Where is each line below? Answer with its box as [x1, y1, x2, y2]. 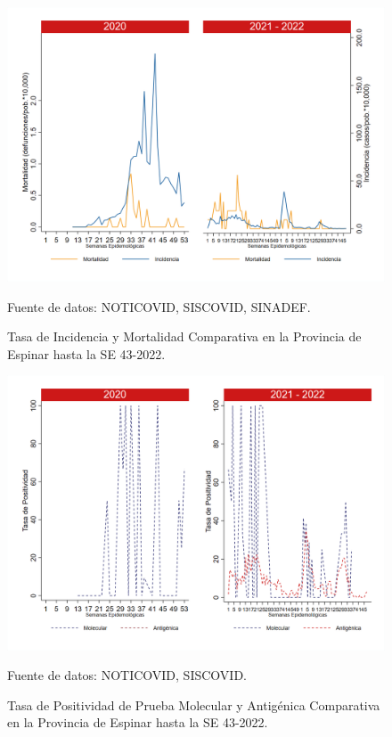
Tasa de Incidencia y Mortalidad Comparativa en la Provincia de [7, 327, 362, 346]
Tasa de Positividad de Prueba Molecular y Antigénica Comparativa [7, 695, 380, 714]
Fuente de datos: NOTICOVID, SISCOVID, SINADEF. [7, 297, 311, 315]
